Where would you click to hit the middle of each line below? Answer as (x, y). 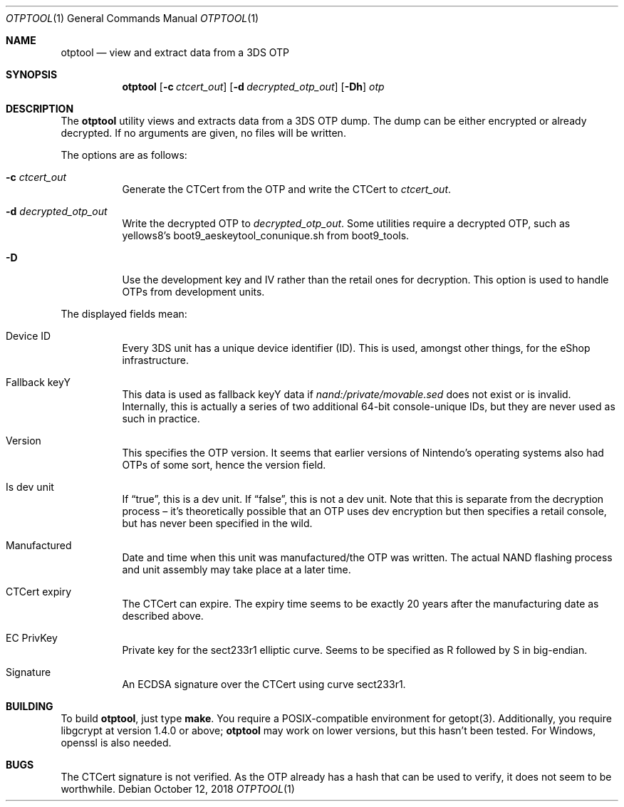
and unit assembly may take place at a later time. (236, 569)
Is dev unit (30, 487)
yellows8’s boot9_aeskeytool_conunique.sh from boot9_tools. (266, 235)
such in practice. (161, 418)
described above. (163, 616)
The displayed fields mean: (124, 314)
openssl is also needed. (116, 743)
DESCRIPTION (40, 109)
